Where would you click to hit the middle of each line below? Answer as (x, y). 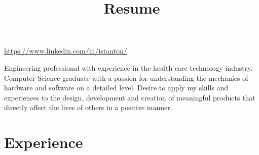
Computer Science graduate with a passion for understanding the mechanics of (126, 77)
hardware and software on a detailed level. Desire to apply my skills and (116, 88)
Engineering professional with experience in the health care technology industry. (128, 67)
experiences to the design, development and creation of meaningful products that (130, 97)
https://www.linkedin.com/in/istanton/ (66, 51)
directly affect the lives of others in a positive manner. (88, 107)
